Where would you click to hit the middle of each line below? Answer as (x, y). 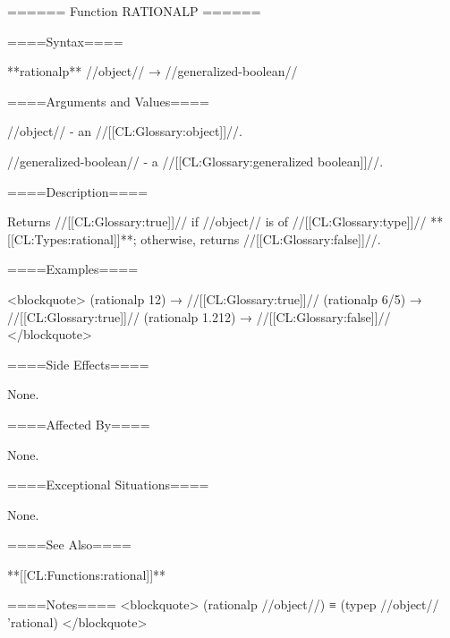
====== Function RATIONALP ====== (134, 11)
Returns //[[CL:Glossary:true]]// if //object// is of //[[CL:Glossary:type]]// (217, 221)
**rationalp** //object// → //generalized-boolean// (153, 71)
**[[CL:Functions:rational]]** (87, 574)
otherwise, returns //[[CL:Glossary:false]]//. (261, 238)
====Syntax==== (65, 41)
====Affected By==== (79, 424)
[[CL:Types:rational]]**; (72, 238)
